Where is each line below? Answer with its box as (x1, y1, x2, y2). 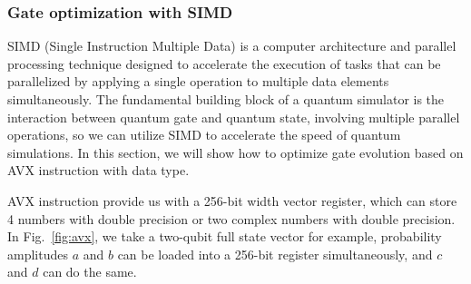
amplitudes (7, 244, 68, 263)
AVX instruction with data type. (7, 161, 190, 180)
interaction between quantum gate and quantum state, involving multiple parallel (7, 107, 460, 126)
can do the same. (43, 262, 137, 281)
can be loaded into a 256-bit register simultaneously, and (117, 244, 433, 263)
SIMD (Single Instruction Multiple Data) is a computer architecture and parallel (7, 36, 456, 55)
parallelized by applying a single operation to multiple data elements (7, 72, 389, 91)
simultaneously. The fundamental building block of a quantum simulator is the (7, 90, 445, 108)
